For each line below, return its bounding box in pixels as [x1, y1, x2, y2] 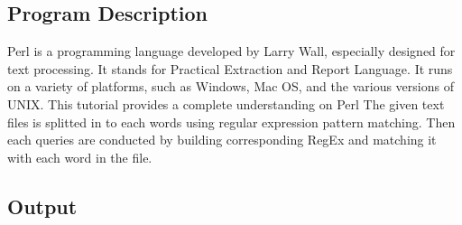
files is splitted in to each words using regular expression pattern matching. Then [7, 112, 456, 131]
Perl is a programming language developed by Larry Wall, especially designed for [7, 42, 456, 61]
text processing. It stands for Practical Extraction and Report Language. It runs [7, 59, 453, 78]
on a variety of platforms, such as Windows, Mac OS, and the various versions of [7, 77, 454, 96]
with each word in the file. [7, 147, 152, 166]
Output [7, 192, 78, 220]
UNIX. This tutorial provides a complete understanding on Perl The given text [7, 94, 445, 113]
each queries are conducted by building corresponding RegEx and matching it [7, 130, 437, 149]
